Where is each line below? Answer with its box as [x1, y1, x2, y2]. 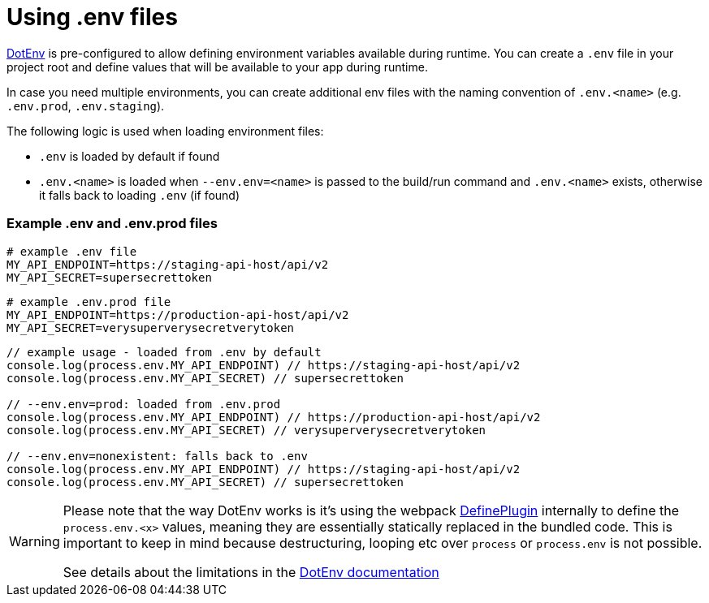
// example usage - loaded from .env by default [6, 345, 322, 359]
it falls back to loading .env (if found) [39, 187, 240, 202]
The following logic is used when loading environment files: [6, 123, 324, 138]
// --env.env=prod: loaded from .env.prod [6, 397, 281, 411]
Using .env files [6, 3, 178, 31]
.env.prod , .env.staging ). [6, 98, 165, 113]
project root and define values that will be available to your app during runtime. [6, 59, 428, 74]
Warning [9, 532, 60, 549]
